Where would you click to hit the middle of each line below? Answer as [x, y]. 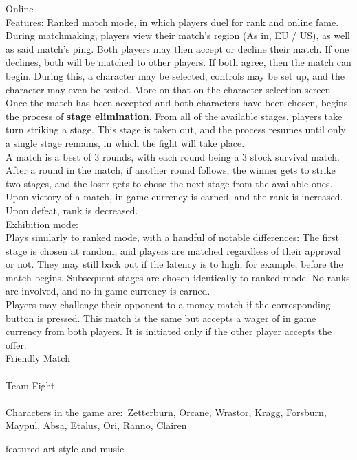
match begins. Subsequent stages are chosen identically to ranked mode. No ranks [178, 277]
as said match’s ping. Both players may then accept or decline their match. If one [177, 48]
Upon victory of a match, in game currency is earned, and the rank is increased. [174, 197]
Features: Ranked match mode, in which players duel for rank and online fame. [172, 22]
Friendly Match [38, 358]
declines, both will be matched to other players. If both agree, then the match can [178, 62]
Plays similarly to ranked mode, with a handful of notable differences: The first [172, 237]
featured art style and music [65, 448]
